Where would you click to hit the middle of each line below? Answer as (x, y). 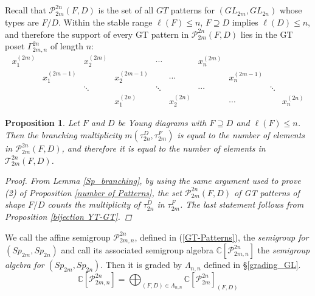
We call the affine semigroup (58, 237)
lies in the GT (267, 34)
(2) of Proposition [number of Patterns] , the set (93, 192)
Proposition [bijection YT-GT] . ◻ (68, 217)
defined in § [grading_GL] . (252, 265)
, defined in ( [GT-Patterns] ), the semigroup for (222, 237)
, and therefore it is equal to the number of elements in (164, 148)
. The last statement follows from (242, 204)
